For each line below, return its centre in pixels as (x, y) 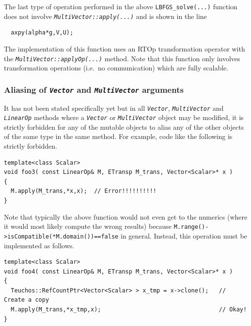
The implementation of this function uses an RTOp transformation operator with (125, 48)
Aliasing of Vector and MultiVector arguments (94, 89)
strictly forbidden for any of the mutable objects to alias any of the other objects (124, 127)
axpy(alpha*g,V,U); (42, 33)
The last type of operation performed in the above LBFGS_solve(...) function (121, 6)
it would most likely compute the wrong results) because (88, 226)
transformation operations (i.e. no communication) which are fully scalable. (116, 68)
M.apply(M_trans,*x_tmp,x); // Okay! (129, 310)
